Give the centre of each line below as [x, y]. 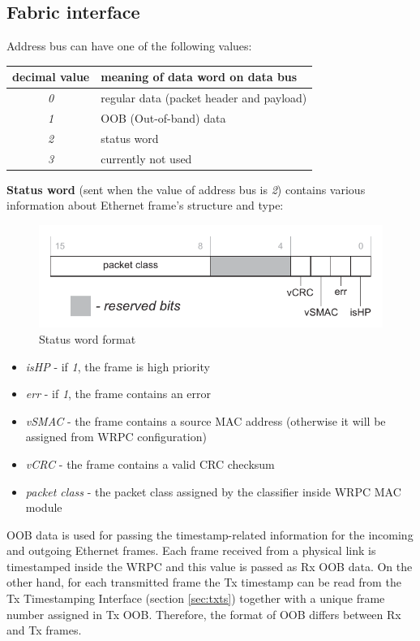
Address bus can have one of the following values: [129, 46]
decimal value [51, 77]
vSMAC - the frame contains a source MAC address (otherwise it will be [206, 420]
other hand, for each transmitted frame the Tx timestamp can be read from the [204, 582]
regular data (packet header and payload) [204, 98]
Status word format [88, 338]
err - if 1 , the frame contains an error [118, 394]
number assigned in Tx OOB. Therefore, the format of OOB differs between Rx [204, 614]
